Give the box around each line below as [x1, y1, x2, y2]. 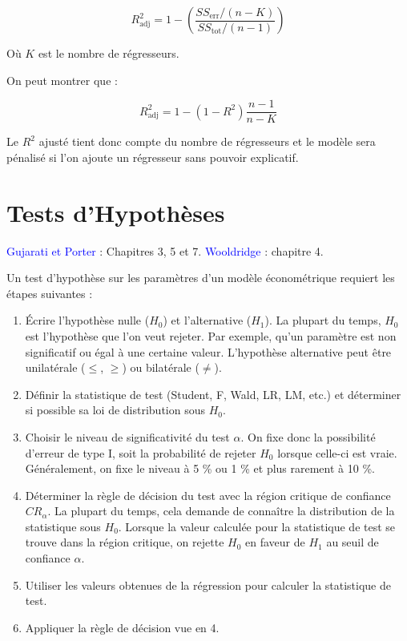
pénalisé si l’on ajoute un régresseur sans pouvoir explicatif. [6, 148, 299, 165]
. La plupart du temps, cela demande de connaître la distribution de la [47, 502, 395, 519]
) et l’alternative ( [163, 312, 252, 329]
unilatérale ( [25, 359, 86, 376]
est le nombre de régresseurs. [38, 45, 179, 61]
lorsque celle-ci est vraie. [277, 444, 397, 461]
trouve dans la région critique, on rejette [25, 534, 224, 550]
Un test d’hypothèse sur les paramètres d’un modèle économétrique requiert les [6, 269, 395, 286]
